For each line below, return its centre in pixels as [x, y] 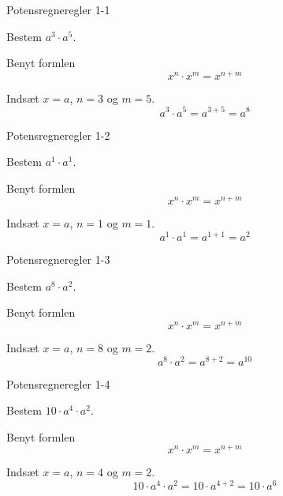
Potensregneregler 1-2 [58, 135]
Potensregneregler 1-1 [58, 9]
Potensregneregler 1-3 [58, 259]
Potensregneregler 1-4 [58, 383]
